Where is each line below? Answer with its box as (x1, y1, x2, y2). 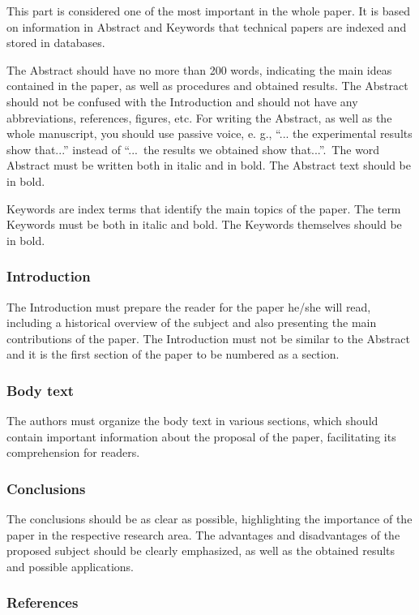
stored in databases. (6, 34, 105, 51)
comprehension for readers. (6, 444, 140, 461)
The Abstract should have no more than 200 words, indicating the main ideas (6, 61, 392, 78)
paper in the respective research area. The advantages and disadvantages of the (6, 526, 400, 543)
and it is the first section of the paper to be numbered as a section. (6, 346, 340, 363)
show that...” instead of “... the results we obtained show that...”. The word (6, 140, 380, 157)
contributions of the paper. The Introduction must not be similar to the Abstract (6, 329, 410, 346)
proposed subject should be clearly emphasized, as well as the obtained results (6, 542, 395, 559)
